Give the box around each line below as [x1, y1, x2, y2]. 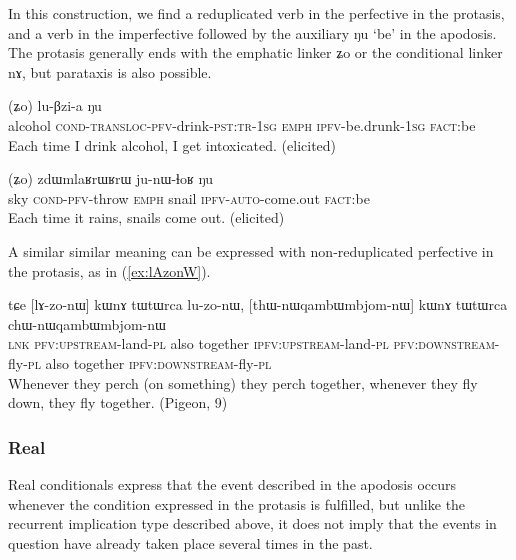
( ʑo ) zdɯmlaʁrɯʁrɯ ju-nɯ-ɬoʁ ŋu [8, 168, 213, 189]
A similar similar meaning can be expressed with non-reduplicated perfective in [8, 240, 494, 261]
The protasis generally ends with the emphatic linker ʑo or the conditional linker [8, 42, 503, 63]
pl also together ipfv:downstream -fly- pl [27, 352, 272, 373]
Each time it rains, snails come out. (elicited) [8, 207, 285, 228]
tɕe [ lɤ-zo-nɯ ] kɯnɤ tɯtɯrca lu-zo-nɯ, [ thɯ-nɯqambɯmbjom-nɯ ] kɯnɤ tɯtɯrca [8, 294, 508, 315]
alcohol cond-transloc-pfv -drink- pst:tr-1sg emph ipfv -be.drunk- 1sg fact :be [8, 114, 476, 135]
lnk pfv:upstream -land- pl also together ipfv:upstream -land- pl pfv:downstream [8, 333, 495, 354]
